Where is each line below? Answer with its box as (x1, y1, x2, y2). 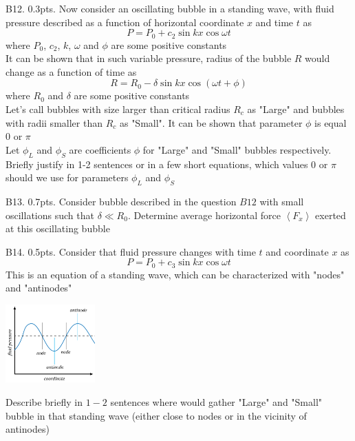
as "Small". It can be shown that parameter (119, 115, 303, 130)
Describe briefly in (6, 394, 83, 409)
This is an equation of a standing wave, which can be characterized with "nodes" (6, 267, 345, 281)
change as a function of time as (6, 64, 137, 79)
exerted (315, 207, 346, 222)
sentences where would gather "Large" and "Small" (110, 394, 323, 409)
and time (255, 14, 294, 29)
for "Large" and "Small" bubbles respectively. (142, 142, 332, 156)
